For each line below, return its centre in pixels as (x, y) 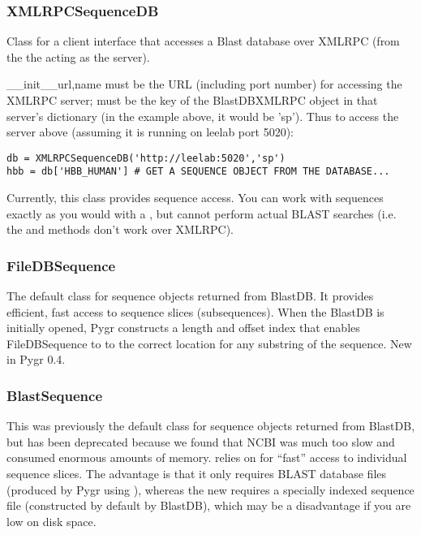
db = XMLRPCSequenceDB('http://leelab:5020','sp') (146, 158)
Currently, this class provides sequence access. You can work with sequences (195, 198)
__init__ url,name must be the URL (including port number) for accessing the (204, 84)
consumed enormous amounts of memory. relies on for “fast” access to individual (207, 457)
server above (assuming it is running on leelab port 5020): (150, 132)
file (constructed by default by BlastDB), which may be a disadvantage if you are (209, 505)
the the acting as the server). (78, 56)
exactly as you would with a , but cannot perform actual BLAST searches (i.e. (202, 213)
